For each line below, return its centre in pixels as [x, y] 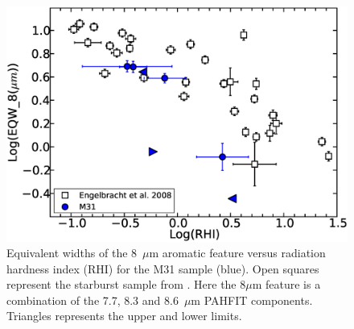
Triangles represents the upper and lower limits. [124, 316]
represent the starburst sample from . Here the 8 [126, 284]
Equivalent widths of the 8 [72, 253]
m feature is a [286, 284]
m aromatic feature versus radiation [237, 253]
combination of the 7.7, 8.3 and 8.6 [93, 300]
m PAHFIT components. [252, 300]
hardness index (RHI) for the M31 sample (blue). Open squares [163, 268]
